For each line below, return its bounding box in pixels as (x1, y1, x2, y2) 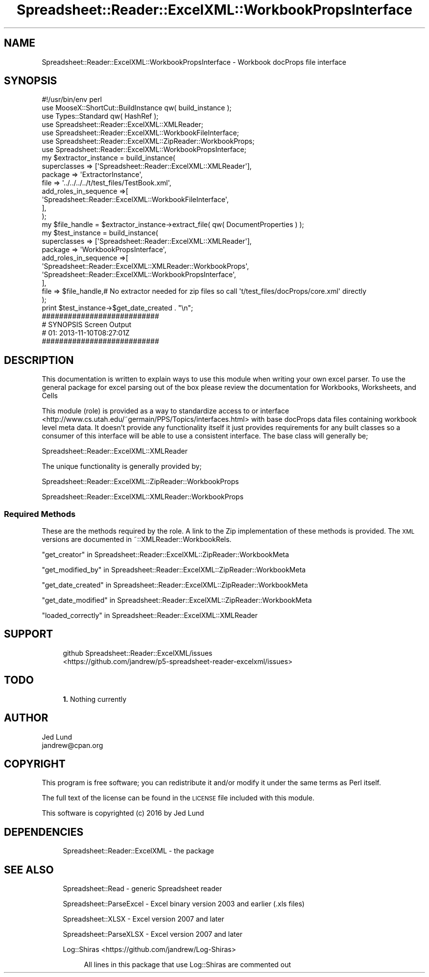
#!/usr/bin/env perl (42, 95, 102, 104)
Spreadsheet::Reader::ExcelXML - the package (63, 847, 214, 855)
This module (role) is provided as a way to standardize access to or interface (42, 407, 289, 415)
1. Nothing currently (63, 694, 127, 703)
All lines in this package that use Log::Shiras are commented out (84, 960, 291, 969)
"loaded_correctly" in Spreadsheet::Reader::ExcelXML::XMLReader (42, 611, 258, 620)
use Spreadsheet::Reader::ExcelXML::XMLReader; (42, 120, 203, 129)
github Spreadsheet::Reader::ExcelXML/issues (63, 648, 213, 657)
